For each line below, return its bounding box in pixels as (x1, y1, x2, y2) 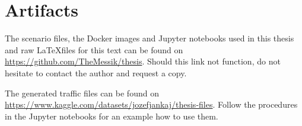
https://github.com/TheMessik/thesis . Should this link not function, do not (5, 55, 281, 67)
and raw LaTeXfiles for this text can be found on (5, 43, 183, 56)
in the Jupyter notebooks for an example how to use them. (5, 109, 218, 122)
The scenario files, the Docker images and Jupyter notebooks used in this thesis (5, 32, 294, 44)
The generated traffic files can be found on (5, 86, 159, 99)
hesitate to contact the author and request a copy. (5, 66, 187, 79)
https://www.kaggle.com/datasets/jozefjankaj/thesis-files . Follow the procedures (5, 98, 298, 111)
